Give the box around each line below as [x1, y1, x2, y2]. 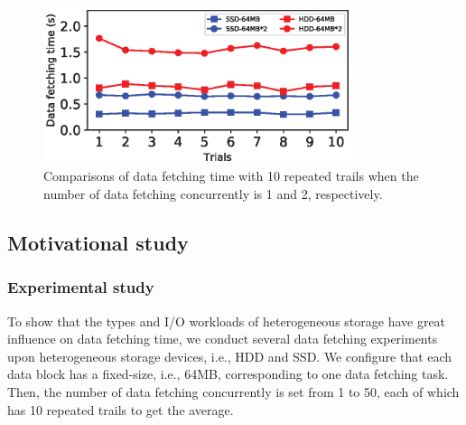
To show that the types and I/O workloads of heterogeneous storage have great [7, 311, 446, 330]
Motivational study [7, 228, 189, 256]
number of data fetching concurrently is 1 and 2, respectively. [43, 184, 383, 203]
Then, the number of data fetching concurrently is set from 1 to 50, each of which [7, 382, 460, 401]
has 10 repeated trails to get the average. [7, 400, 234, 419]
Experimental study [7, 276, 154, 298]
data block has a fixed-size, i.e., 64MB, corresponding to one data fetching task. [7, 364, 449, 383]
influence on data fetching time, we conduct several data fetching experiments [7, 329, 438, 348]
